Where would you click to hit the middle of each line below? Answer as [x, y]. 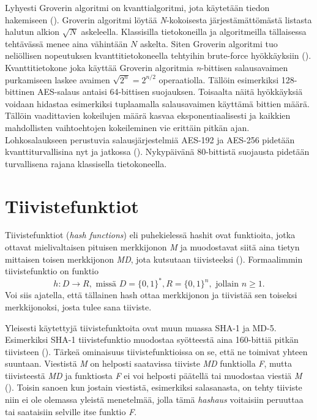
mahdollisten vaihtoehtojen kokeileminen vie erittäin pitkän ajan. [127, 127]
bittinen [20, 92]
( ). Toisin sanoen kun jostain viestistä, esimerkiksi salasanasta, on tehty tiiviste [154, 387]
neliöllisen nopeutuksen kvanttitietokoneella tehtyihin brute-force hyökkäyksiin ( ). [158, 55]
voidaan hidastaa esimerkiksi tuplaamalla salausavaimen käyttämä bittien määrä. [157, 103]
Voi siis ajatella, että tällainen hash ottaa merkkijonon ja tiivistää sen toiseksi [151, 295]
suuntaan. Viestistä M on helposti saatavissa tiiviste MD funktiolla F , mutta [149, 363]
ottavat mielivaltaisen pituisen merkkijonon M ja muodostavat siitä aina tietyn [152, 247]
